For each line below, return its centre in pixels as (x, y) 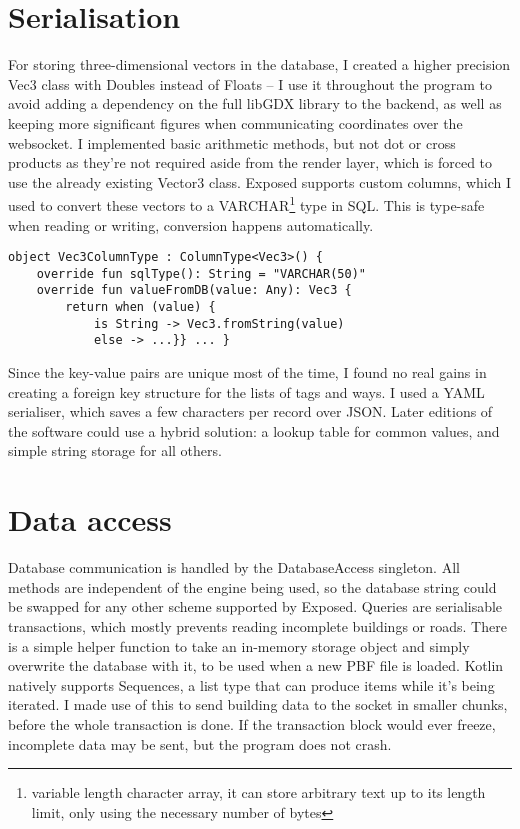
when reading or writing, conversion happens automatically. (191, 224)
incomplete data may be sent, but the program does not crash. (200, 743)
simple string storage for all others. (115, 450)
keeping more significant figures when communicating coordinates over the (235, 122)
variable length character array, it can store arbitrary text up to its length (258, 792)
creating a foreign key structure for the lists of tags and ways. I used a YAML (246, 391)
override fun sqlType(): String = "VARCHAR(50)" (201, 273)
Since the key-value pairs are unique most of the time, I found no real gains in (247, 372)
